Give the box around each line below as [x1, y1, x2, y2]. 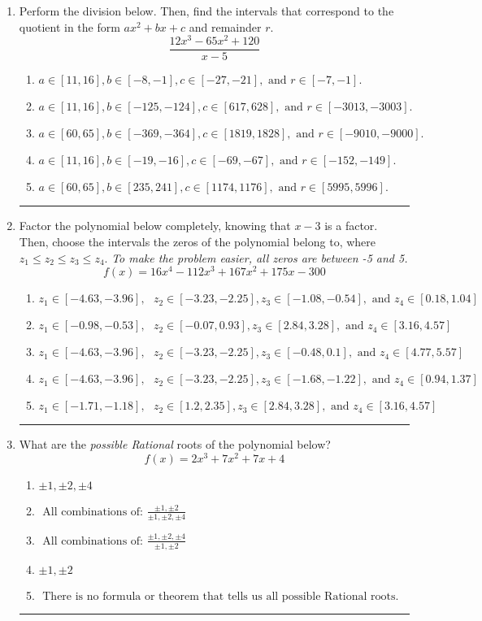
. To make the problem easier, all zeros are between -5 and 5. [104, 249, 408, 266]
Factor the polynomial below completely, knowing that [19, 217, 291, 234]
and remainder [189, 18, 262, 35]
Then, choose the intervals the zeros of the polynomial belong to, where [19, 232, 376, 250]
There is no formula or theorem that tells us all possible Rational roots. [42, 590, 399, 602]
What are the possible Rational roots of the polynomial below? [19, 436, 331, 453]
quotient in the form [19, 18, 120, 35]
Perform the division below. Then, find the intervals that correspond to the [19, 2, 394, 19]
